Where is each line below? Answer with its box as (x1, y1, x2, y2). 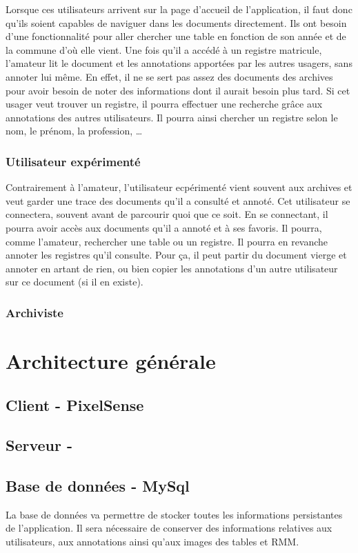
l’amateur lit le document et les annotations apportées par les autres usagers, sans (6, 56, 352, 70)
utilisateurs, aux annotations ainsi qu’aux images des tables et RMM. (6, 534, 299, 549)
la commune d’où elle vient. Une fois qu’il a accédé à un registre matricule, (6, 42, 322, 57)
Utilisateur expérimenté (6, 152, 141, 170)
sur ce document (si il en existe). (6, 274, 143, 289)
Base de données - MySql (6, 475, 190, 496)
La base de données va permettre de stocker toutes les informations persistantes (6, 507, 343, 521)
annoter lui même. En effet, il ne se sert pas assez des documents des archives (6, 69, 333, 83)
